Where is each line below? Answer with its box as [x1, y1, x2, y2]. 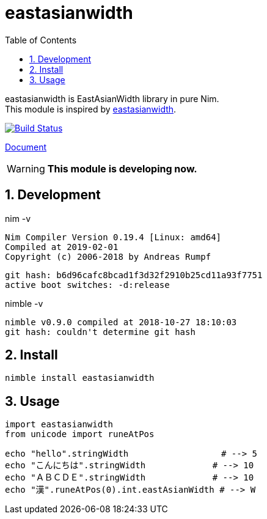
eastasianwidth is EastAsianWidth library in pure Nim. [5, 93, 219, 104]
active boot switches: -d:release [5, 279, 170, 290]
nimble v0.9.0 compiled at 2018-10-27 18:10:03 [5, 317, 237, 327]
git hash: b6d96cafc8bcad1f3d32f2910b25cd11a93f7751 [5, 270, 263, 280]
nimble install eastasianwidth [5, 373, 155, 383]
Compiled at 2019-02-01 [5, 241, 119, 252]
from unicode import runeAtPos [5, 429, 155, 440]
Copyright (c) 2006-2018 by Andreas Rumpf [5, 251, 211, 262]
